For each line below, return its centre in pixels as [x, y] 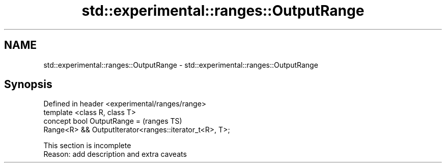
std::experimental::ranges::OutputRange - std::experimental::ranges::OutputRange [181, 65]
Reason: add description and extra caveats [115, 154]
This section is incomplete [87, 146]
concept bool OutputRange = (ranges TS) [113, 121]
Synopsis [28, 85]
